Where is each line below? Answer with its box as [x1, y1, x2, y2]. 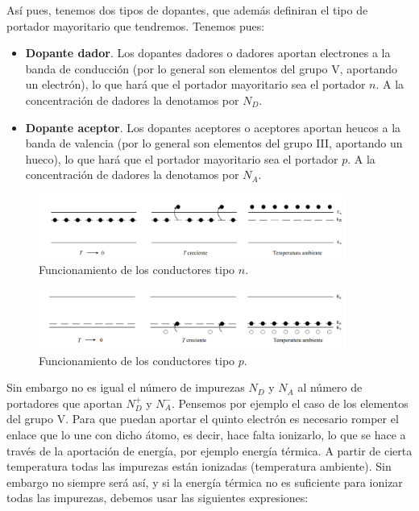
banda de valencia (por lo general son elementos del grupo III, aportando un [25, 135, 403, 152]
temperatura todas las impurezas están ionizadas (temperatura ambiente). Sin [6, 458, 392, 475]
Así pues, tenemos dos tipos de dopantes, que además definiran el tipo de [6, 2, 368, 18]
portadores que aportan [6, 394, 122, 411]
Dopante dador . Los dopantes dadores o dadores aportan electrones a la [25, 44, 391, 61]
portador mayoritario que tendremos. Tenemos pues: [6, 17, 265, 34]
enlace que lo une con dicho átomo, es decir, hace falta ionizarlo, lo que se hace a [6, 426, 406, 442]
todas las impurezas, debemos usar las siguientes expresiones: [6, 489, 309, 506]
